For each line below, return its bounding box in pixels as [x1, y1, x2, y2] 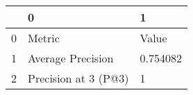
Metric [28, 30, 60, 46]
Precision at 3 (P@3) [28, 70, 129, 86]
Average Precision [28, 50, 114, 66]
